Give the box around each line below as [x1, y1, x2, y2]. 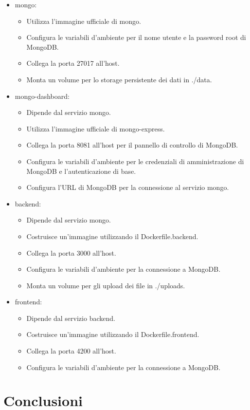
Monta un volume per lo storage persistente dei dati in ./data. [26, 74, 212, 84]
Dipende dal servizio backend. [26, 313, 115, 323]
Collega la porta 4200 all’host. [26, 346, 116, 356]
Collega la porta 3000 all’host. [26, 247, 116, 258]
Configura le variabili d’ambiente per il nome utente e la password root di [26, 32, 246, 42]
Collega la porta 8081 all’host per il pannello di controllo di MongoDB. [26, 140, 238, 150]
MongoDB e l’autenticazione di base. [26, 166, 136, 176]
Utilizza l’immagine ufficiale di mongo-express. [26, 123, 165, 133]
